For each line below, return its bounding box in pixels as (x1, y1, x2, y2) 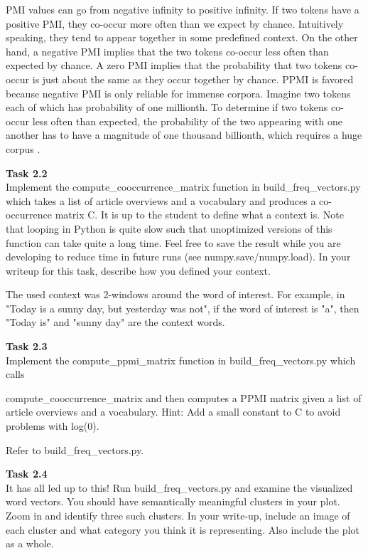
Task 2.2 (6, 165, 48, 180)
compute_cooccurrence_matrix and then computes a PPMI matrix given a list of (6, 390, 362, 405)
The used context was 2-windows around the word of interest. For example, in (6, 287, 345, 302)
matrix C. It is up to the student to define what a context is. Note (55, 207, 344, 222)
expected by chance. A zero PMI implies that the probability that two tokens (6, 58, 342, 73)
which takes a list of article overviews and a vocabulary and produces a (6, 193, 316, 208)
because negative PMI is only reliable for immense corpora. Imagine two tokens (6, 85, 351, 100)
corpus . (6, 141, 40, 156)
